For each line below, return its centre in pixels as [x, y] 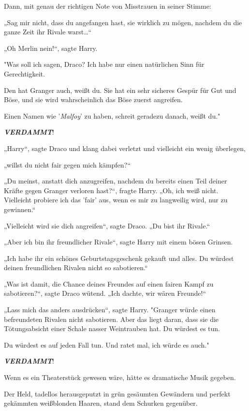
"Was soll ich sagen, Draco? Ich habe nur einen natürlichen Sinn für [104, 64]
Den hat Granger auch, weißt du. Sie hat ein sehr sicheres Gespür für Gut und [120, 90]
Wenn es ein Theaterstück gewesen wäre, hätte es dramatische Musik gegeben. [120, 377]
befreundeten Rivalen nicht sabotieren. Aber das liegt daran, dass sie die [111, 319]
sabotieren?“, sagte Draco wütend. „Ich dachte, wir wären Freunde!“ [105, 293]
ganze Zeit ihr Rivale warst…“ [48, 32]
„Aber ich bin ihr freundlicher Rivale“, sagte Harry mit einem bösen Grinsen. [118, 242]
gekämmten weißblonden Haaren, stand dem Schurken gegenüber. [101, 403]
